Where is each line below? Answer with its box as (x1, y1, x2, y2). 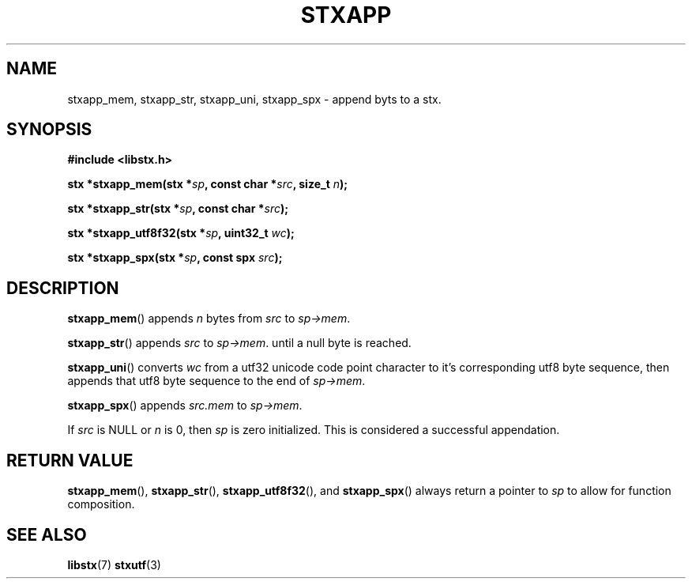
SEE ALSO (6, 524, 87, 545)
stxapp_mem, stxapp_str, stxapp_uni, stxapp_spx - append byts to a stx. (67, 92, 442, 106)
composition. (67, 497, 135, 511)
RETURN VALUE (6, 450, 134, 470)
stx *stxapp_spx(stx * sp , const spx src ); (67, 251, 283, 265)
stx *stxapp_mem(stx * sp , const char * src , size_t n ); (67, 177, 348, 191)
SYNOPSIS (6, 119, 92, 140)
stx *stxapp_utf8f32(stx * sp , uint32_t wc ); (67, 226, 295, 240)
